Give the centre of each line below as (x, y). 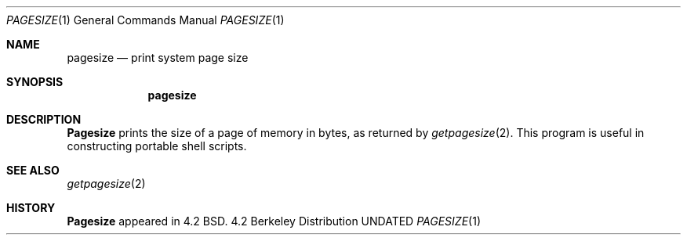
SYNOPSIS (35, 82)
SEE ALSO (33, 170)
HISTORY (31, 208)
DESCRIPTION (44, 119)
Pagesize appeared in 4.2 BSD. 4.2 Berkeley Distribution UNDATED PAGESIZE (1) (274, 221)
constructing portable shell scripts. (157, 146)
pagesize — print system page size (158, 58)
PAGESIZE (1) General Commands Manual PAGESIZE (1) (145, 20)
